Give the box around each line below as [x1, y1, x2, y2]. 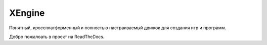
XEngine [9, 7, 45, 18]
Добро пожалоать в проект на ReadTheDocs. [9, 34, 105, 40]
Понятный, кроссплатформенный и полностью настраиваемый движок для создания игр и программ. [9, 25, 226, 31]
